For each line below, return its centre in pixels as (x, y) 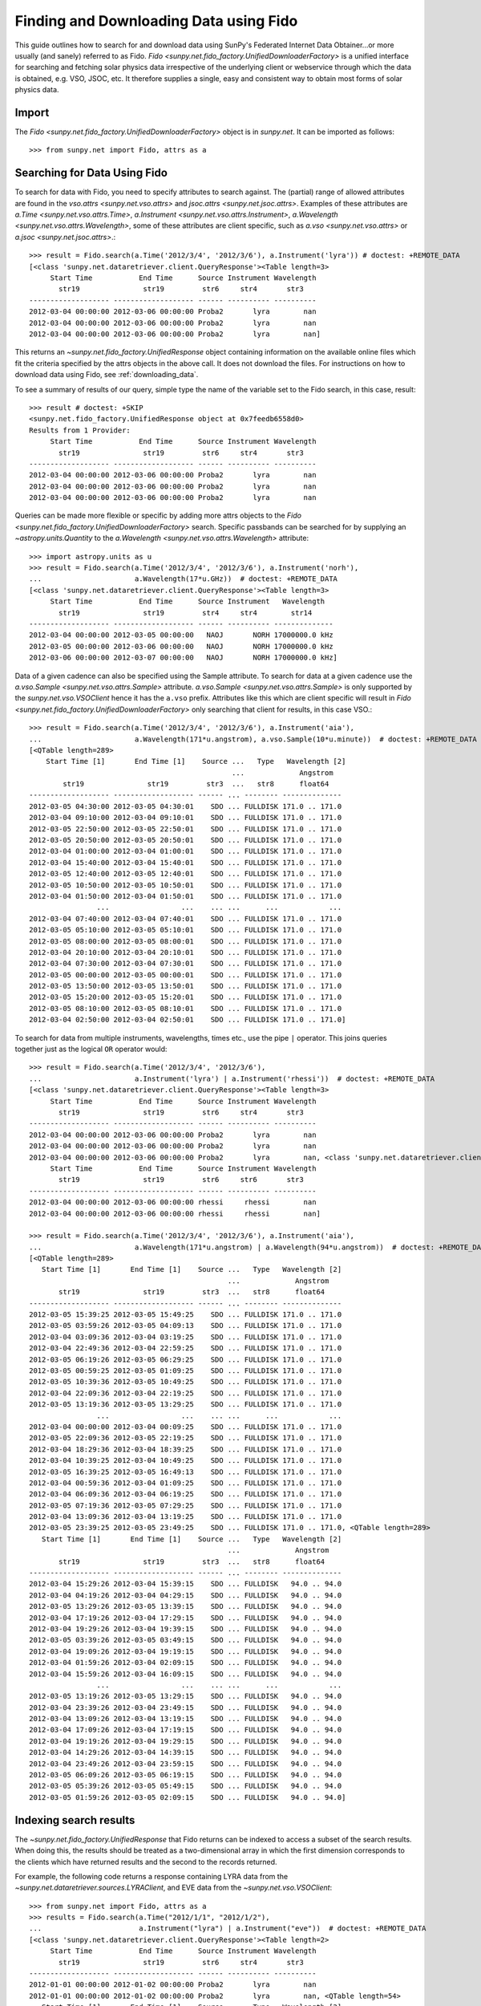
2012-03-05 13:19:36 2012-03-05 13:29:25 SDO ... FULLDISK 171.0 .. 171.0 (186, 1405)
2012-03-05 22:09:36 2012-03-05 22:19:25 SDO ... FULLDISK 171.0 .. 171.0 (186, 1438)
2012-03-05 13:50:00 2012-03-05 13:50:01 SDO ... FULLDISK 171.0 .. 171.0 (186, 986)
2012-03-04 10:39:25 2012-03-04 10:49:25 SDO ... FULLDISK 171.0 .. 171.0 (186, 1461)
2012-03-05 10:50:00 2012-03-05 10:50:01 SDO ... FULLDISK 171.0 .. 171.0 (186, 885)
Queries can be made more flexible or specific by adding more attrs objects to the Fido (158, 516)
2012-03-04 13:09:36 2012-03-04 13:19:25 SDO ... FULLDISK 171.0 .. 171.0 (186, 1517)
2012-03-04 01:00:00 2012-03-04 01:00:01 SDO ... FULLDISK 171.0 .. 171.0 (186, 851)
